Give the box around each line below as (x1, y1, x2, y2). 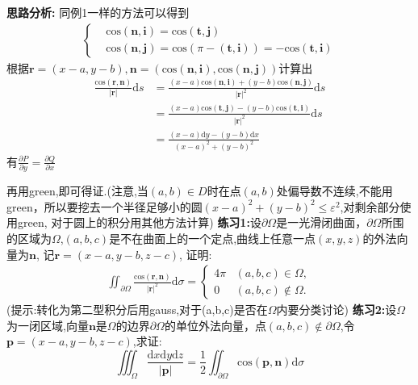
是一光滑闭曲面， (276, 214, 367, 231)
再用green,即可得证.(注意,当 (6, 182, 148, 199)
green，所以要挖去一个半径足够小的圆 (6, 198, 203, 215)
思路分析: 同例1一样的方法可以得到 (6, 4, 190, 20)
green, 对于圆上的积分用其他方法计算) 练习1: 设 (17, 214, 261, 231)
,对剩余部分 (340, 198, 400, 215)
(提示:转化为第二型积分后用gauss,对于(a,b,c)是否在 (6, 301, 268, 318)
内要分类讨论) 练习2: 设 (276, 301, 397, 318)
